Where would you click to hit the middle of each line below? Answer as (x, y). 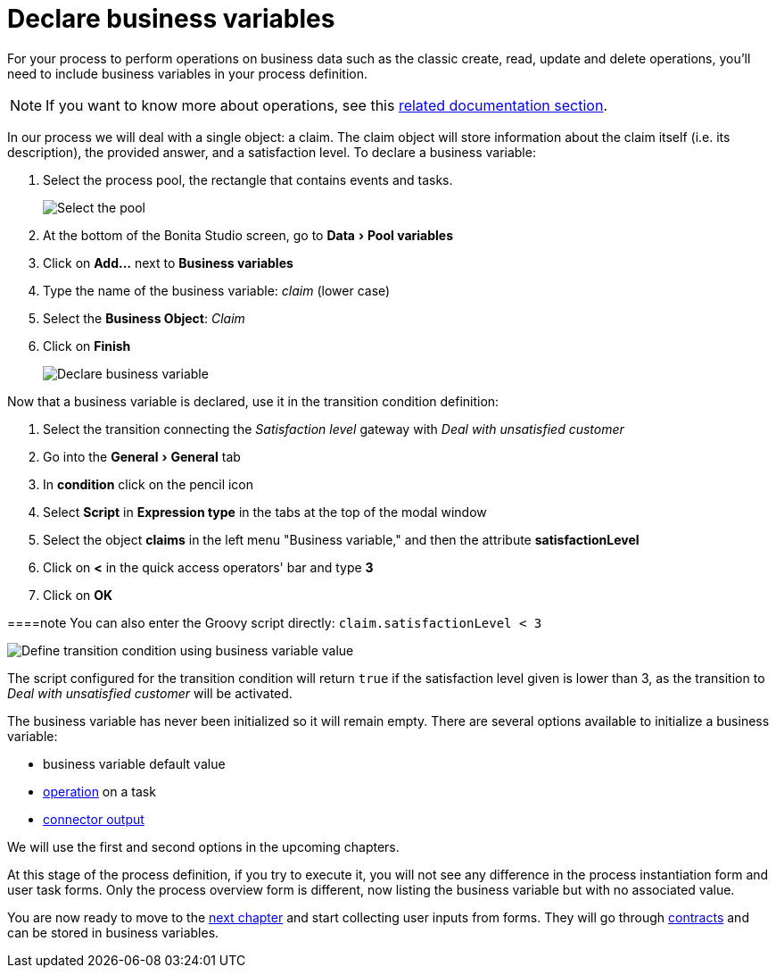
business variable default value (134, 763)
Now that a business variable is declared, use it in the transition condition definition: (253, 401)
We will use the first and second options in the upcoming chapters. (203, 846)
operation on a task (99, 791)
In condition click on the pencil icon (149, 484)
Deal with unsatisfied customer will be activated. (150, 693)
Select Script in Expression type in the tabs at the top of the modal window (265, 512)
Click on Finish (87, 346)
